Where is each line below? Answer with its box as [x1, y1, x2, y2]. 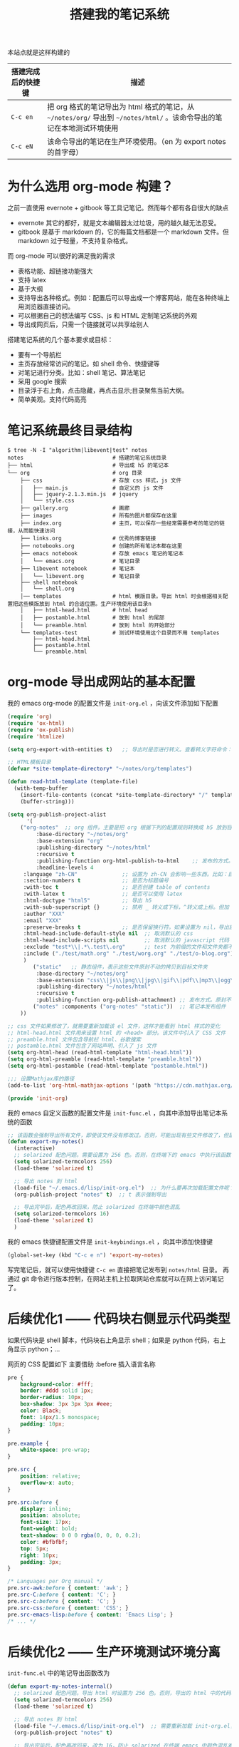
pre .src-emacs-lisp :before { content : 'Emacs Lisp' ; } [7, 1611, 174, 1618]
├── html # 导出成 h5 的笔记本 [7, 462, 169, 469]
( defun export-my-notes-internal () [7, 1683, 113, 1690]
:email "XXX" [23, 917, 62, 924]
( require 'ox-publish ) [7, 726, 75, 733]
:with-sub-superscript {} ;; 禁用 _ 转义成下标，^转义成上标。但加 [23, 903, 230, 911]
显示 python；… [13, 1344, 60, 1353]
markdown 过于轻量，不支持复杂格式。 [17, 237, 132, 245]
